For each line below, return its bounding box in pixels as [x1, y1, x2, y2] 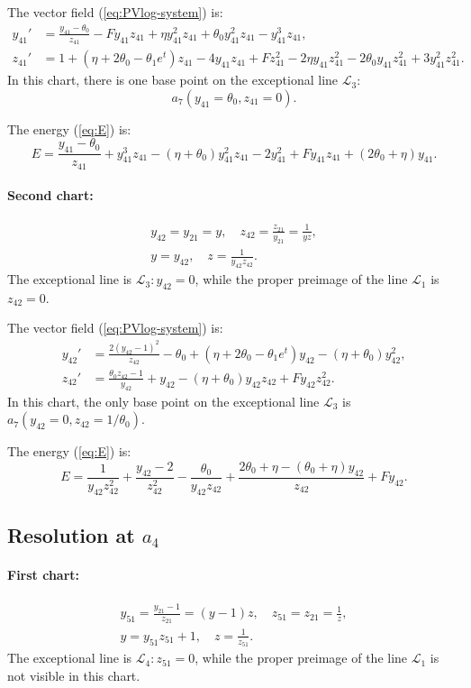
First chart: [7, 564, 80, 583]
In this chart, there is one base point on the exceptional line [7, 70, 339, 89]
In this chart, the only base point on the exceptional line [7, 391, 320, 410]
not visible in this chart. [7, 665, 140, 684]
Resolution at [7, 520, 135, 548]
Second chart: [7, 186, 94, 205]
